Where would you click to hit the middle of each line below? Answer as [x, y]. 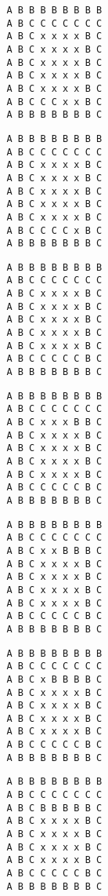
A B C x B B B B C [54, 679]
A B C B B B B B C [54, 808]
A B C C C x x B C [54, 102]
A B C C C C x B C [54, 230]
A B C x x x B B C [54, 423]
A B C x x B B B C [54, 550]
